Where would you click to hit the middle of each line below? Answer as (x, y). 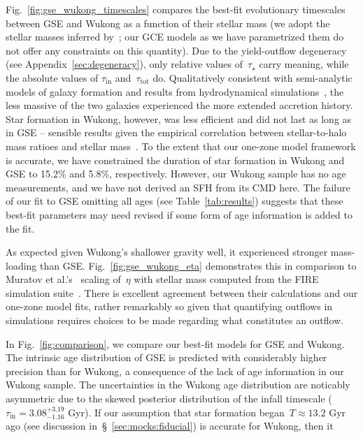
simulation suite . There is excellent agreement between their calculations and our (182, 292)
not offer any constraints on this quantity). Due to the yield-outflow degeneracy (176, 50)
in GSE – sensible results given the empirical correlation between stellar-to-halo (176, 132)
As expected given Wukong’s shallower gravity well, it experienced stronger (167, 252)
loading (21, 265)
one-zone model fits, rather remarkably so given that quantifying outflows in (169, 306)
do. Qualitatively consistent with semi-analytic (252, 77)
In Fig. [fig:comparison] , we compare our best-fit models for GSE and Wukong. (175, 343)
